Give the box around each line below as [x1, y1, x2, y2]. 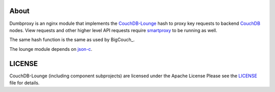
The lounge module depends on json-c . [9, 46, 93, 52]
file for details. [9, 79, 40, 86]
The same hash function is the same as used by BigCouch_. [9, 37, 135, 43]
